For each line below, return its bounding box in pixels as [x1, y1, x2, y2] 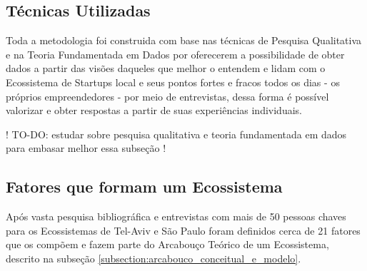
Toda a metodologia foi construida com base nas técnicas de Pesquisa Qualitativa [6, 33, 362, 48]
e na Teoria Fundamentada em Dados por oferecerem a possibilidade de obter [6, 46, 345, 61]
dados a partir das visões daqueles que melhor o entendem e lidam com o [6, 61, 326, 76]
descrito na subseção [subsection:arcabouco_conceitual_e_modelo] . [6, 250, 301, 265]
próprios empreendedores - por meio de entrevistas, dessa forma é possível [6, 88, 329, 103]
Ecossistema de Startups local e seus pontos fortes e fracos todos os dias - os [6, 74, 340, 89]
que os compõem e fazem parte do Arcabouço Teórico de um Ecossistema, [6, 237, 329, 252]
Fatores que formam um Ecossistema [6, 175, 283, 198]
